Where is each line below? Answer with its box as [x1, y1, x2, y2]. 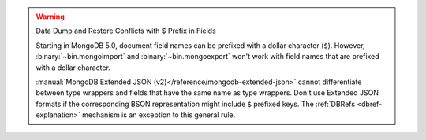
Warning [35, 12, 65, 21]
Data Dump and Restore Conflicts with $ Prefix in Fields [35, 26, 216, 35]
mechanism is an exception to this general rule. [81, 110, 236, 120]
